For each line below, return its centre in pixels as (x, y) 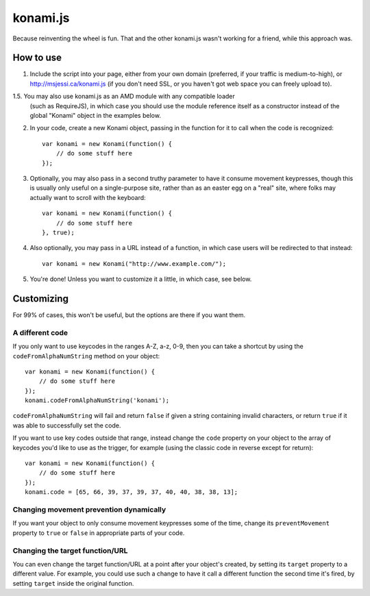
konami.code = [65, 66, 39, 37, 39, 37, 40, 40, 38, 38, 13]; (132, 492)
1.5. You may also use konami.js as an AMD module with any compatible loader (124, 97)
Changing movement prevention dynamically (89, 509)
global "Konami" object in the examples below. (95, 116)
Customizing (40, 298)
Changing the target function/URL (70, 550)
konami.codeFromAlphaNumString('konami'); (97, 400)
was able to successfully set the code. (67, 425)
